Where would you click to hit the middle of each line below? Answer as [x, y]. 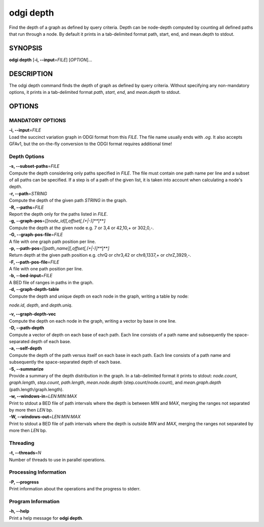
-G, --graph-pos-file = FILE [36, 235]
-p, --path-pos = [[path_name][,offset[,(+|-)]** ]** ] [59, 248]
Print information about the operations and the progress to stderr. [75, 489]
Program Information [34, 501]
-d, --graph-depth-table [34, 289]
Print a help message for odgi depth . [46, 518]
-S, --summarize [26, 369]
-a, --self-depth [26, 348]
